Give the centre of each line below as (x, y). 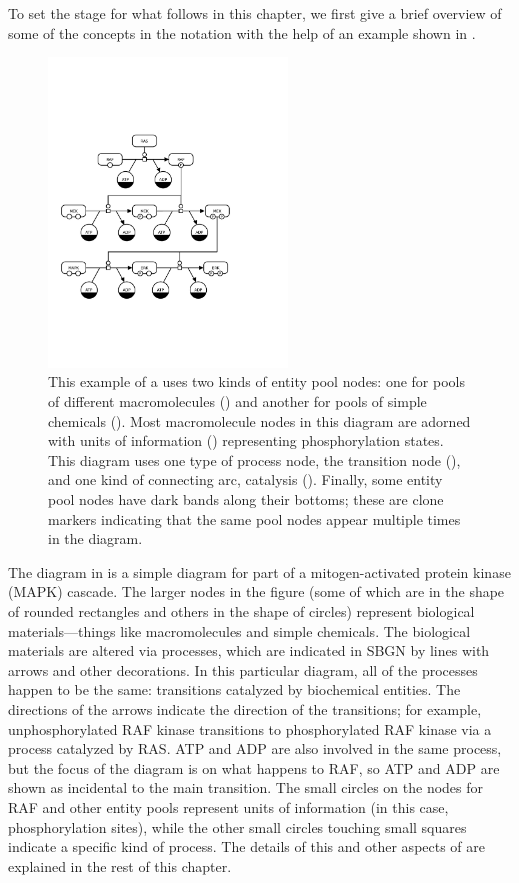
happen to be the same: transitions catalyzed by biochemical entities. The (234, 689)
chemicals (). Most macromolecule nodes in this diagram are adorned (259, 420)
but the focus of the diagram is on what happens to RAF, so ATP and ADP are (254, 767)
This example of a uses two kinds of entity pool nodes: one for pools (256, 381)
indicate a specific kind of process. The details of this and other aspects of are (247, 846)
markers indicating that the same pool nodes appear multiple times (254, 518)
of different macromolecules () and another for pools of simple (237, 401)
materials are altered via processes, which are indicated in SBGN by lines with (249, 650)
